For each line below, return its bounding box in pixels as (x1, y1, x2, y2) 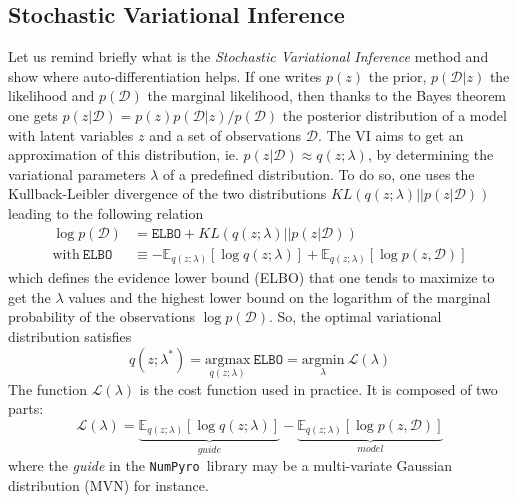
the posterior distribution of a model (282, 104, 507, 125)
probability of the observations (8, 306, 195, 327)
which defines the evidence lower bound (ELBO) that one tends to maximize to (8, 267, 495, 288)
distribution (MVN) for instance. (8, 474, 209, 495)
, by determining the (367, 144, 494, 165)
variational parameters (8, 163, 146, 184)
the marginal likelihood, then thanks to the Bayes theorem (147, 85, 507, 106)
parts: (8, 398, 44, 419)
